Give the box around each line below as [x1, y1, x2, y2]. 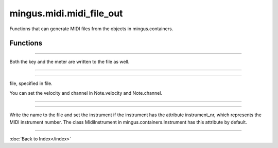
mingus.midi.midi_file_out [9, 8, 123, 19]
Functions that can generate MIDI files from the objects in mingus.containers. [9, 26, 173, 32]
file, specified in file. [9, 80, 53, 87]
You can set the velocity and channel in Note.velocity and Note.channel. [9, 90, 162, 96]
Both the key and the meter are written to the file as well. [9, 58, 130, 65]
